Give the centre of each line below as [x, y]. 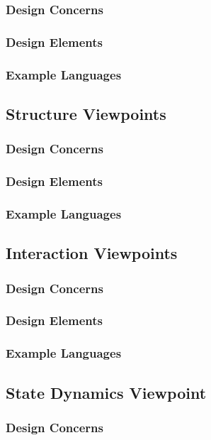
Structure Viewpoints [86, 113]
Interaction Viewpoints [92, 253]
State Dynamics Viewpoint [106, 392]
